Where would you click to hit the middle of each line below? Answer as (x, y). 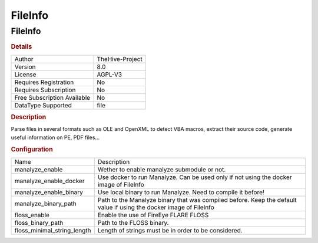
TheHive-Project (120, 59)
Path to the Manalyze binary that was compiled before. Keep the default (197, 200)
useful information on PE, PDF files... (55, 137)
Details (21, 47)
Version (25, 66)
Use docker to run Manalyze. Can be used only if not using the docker (195, 177)
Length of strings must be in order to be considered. (170, 230)
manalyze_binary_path (45, 204)
